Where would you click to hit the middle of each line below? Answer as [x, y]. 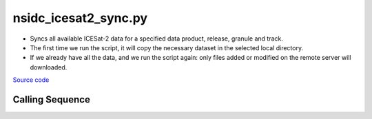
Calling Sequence [52, 99]
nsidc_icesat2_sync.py [80, 18]
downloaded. [49, 67]
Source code [31, 80]
